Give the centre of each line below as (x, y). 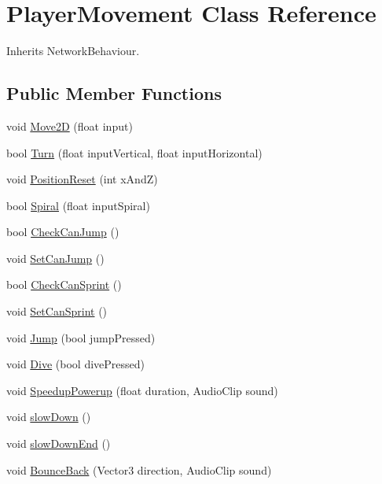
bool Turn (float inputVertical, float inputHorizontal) (134, 152)
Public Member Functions (114, 93)
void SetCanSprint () (57, 311)
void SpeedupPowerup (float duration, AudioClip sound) (142, 390)
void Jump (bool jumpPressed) (81, 337)
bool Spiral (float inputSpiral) (78, 205)
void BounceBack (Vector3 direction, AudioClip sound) (139, 469)
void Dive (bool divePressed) (75, 364)
